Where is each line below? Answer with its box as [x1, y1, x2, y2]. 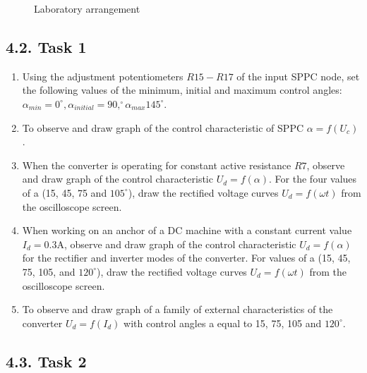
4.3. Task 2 [6, 350, 87, 372]
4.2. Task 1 [6, 35, 87, 57]
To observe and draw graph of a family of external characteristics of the [22, 302, 333, 317]
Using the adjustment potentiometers [22, 68, 183, 83]
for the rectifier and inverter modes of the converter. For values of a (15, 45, [22, 250, 351, 265]
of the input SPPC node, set [236, 68, 360, 83]
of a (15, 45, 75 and [22, 185, 107, 200]
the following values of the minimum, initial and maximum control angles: [22, 82, 342, 97]
